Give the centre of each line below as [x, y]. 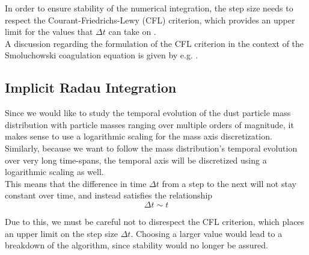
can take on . [132, 32]
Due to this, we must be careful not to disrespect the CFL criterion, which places [155, 221]
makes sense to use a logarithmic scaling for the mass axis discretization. [139, 136]
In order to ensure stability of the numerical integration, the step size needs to [149, 8]
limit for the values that [49, 32]
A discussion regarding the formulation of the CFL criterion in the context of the [154, 43]
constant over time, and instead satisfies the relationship [109, 195]
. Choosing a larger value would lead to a [207, 233]
